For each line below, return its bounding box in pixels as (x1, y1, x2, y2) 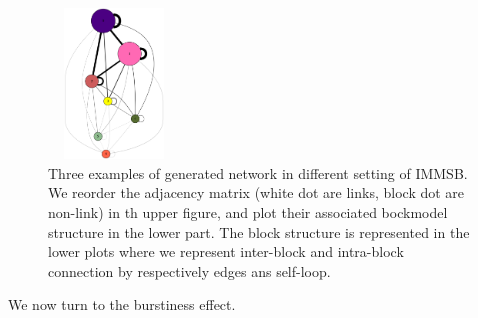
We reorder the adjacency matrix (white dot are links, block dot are (48, 182, 465, 203)
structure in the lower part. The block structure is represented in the (48, 221, 470, 242)
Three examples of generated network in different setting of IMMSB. (48, 162, 468, 183)
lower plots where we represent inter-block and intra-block (48, 241, 404, 262)
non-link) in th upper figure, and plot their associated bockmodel (48, 201, 448, 222)
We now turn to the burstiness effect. (8, 294, 236, 315)
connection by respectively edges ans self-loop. (48, 260, 331, 281)
